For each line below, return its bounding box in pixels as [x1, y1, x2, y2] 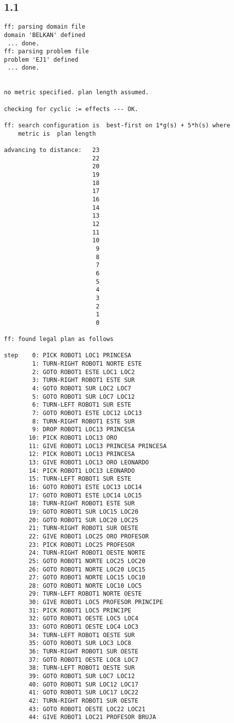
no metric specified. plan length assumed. [4, 89, 149, 96]
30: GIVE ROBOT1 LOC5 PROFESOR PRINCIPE [29, 599, 163, 606]
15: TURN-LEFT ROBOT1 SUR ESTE [29, 475, 131, 483]
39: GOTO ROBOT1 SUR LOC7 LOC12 [29, 673, 135, 680]
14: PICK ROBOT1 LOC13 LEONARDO [29, 467, 135, 474]
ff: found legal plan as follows [4, 336, 114, 343]
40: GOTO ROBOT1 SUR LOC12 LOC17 [29, 681, 139, 688]
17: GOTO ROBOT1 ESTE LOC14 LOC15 [29, 492, 142, 499]
